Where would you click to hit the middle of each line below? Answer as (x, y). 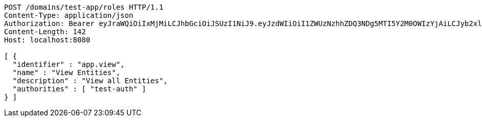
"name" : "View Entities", (66, 72)
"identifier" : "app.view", (69, 64)
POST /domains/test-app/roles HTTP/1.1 (84, 7)
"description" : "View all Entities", (90, 81)
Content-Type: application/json (69, 15)
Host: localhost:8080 (47, 40)
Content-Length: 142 (45, 32)
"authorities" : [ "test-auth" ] (79, 89)
